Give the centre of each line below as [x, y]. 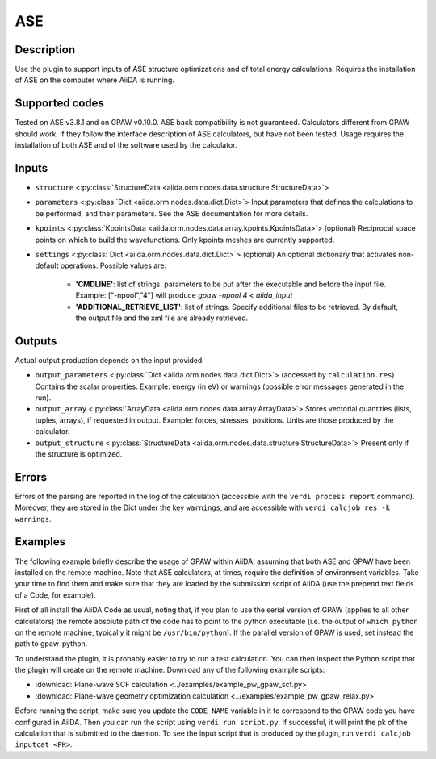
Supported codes [60, 104]
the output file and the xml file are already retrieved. [162, 318]
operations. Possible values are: [113, 265]
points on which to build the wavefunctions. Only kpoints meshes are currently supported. [185, 240]
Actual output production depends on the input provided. [110, 360]
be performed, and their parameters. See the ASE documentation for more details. [172, 213]
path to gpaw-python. [51, 644]
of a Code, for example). [55, 595]
